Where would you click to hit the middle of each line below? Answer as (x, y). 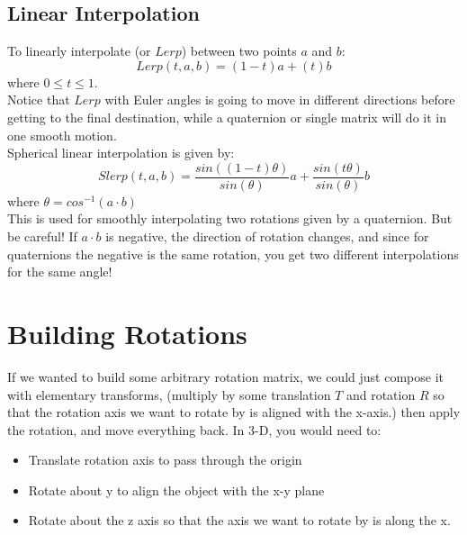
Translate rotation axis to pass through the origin (165, 460)
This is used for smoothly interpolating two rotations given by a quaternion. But (230, 218)
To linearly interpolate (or (79, 51)
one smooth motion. (62, 135)
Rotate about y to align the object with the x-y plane (176, 490)
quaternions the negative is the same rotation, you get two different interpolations (233, 254)
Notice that (39, 100)
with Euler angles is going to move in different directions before (280, 100)
